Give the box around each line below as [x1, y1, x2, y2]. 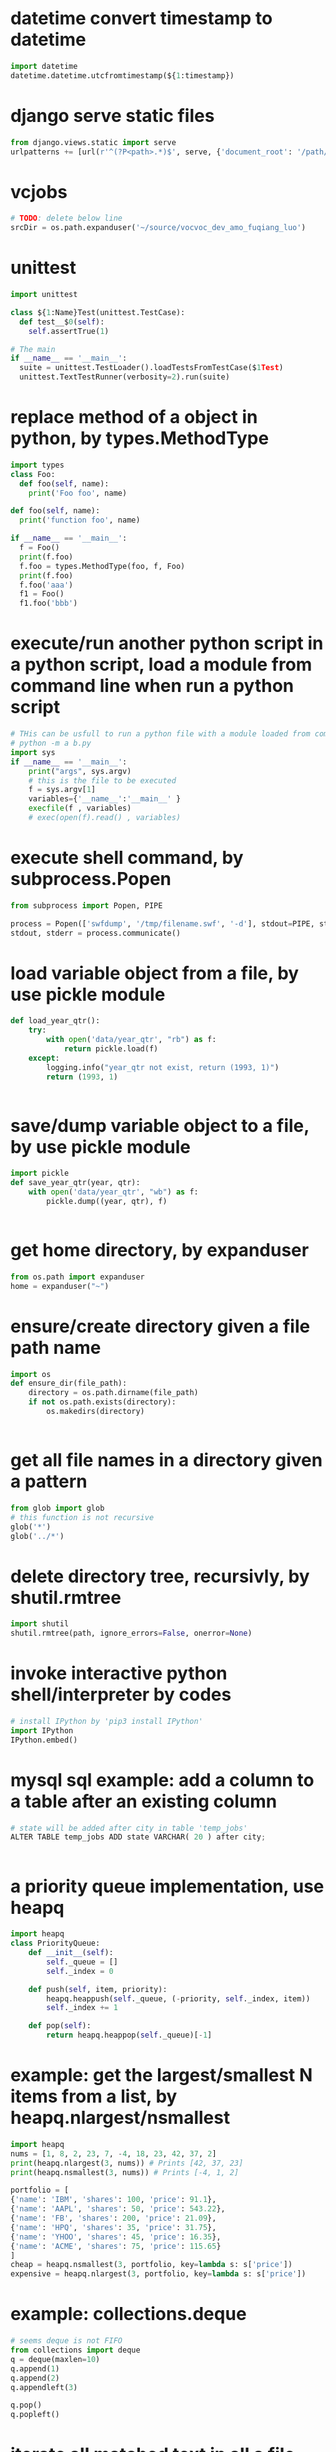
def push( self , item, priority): [28, 1984, 168, 1994]
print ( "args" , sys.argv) [28, 766, 132, 776]
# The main [10, 344, 56, 354]
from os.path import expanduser [10, 1272, 145, 1282]
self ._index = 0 [46, 1966, 114, 1976]
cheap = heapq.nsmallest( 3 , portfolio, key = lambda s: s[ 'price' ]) [10, 2260, 293, 2270]
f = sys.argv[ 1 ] [28, 785, 97, 795]
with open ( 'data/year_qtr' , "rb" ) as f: [46, 1035, 217, 1045]
